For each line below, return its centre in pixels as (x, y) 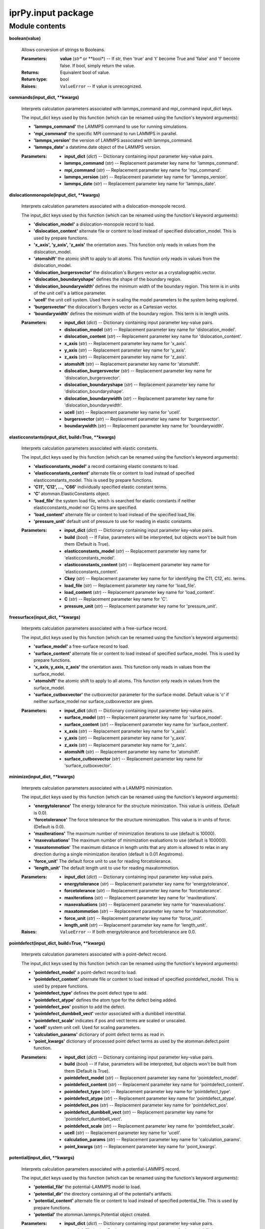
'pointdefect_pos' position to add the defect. (79, 1007)
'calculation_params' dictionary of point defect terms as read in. (99, 1034)
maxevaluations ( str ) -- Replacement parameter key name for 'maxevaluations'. (145, 904)
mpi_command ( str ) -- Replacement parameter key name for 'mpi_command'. (143, 170)
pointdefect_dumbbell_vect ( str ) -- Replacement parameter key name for (139, 1112)
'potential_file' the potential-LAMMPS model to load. (87, 1187)
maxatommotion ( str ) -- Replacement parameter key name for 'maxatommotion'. (146, 911)
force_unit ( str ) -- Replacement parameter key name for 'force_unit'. (133, 918)
